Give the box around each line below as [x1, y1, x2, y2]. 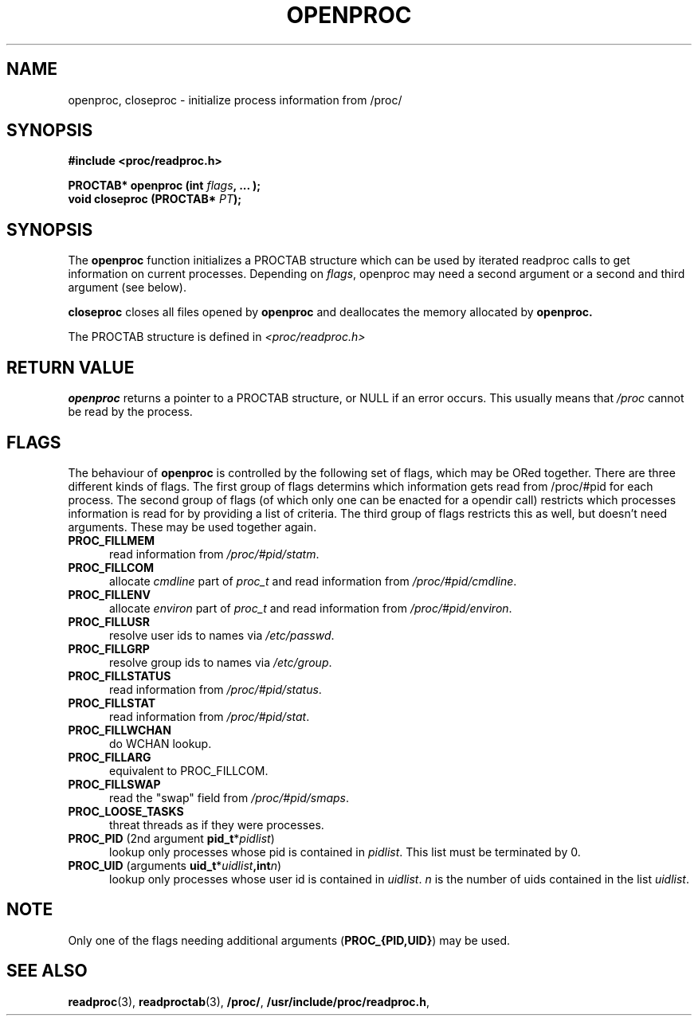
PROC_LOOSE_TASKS [68, 804, 184, 818]
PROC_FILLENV [68, 587, 151, 601]
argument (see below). [68, 280, 186, 295]
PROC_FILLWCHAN [68, 722, 171, 737]
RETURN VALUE [6, 357, 135, 378]
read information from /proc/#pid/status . [109, 682, 322, 696]
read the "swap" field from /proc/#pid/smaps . [109, 790, 350, 805]
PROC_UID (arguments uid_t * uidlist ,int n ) [68, 858, 282, 872]
